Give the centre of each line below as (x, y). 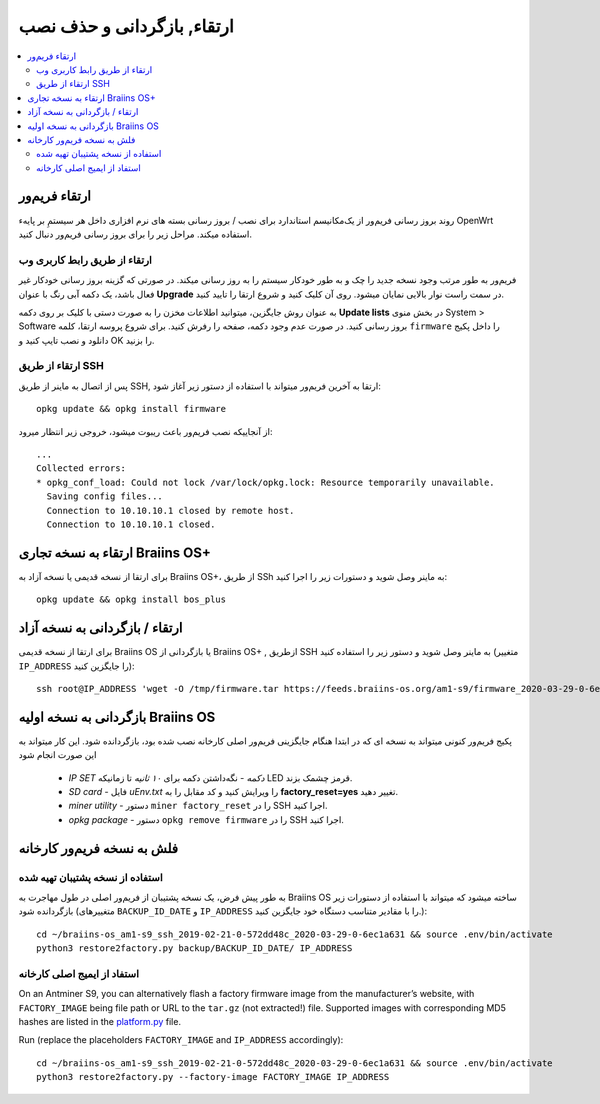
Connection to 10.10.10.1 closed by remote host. (170, 510)
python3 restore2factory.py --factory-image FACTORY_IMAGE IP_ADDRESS (213, 1077)
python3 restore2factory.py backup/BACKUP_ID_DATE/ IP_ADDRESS (194, 948)
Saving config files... (105, 496)
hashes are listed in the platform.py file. (100, 1022)
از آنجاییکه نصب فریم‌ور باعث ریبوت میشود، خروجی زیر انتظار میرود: (146, 431)
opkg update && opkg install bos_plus (131, 599)
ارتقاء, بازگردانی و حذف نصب (126, 26)
